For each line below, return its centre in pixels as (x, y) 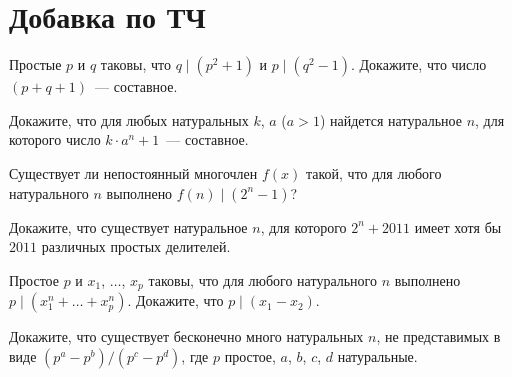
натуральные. (377, 355)
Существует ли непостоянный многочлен (133, 172)
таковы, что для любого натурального (262, 279)
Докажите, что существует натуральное (128, 226)
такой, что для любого (373, 172)
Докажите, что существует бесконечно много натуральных (186, 336)
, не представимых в (438, 336)
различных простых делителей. (136, 246)
